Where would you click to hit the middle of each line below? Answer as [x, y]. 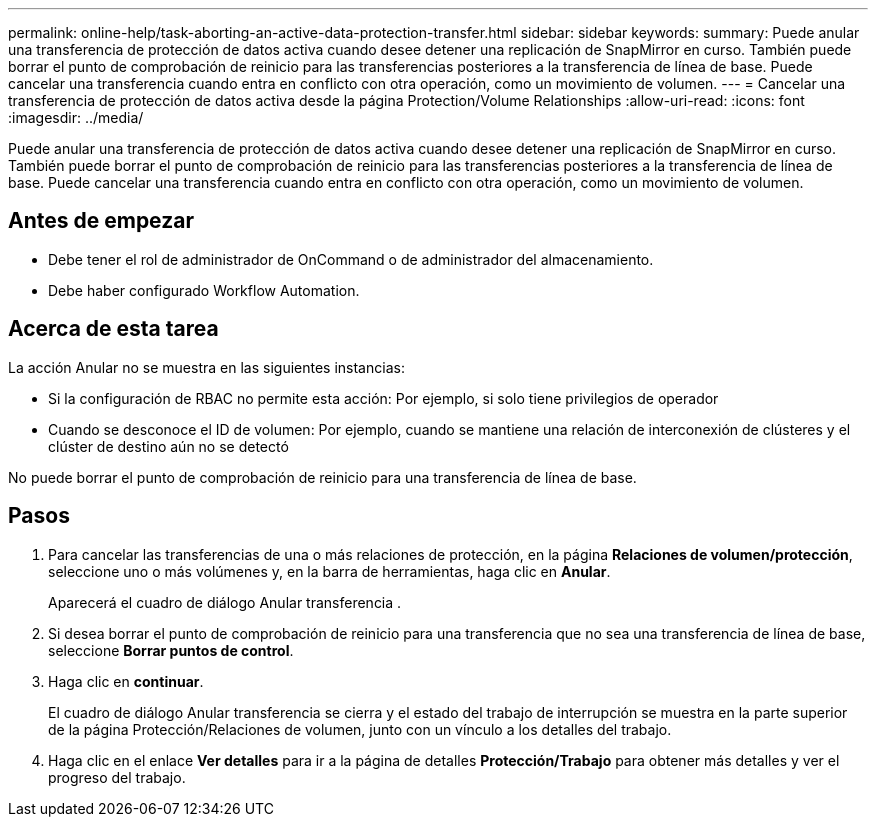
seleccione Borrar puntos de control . [171, 650]
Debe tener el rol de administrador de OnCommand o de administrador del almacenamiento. [351, 259]
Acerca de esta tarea [113, 329]
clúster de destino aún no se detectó [168, 446]
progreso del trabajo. [117, 777]
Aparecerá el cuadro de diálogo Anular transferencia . [225, 602]
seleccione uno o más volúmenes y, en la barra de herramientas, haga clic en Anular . [329, 571]
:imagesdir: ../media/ [76, 117]
